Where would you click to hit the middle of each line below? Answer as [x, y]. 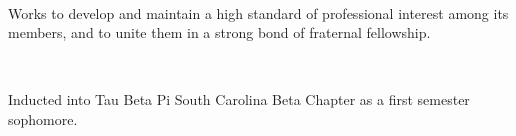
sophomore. [43, 118]
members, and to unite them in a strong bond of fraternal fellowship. [219, 32]
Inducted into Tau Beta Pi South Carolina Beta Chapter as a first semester [239, 99]
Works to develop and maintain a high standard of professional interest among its [258, 12]
